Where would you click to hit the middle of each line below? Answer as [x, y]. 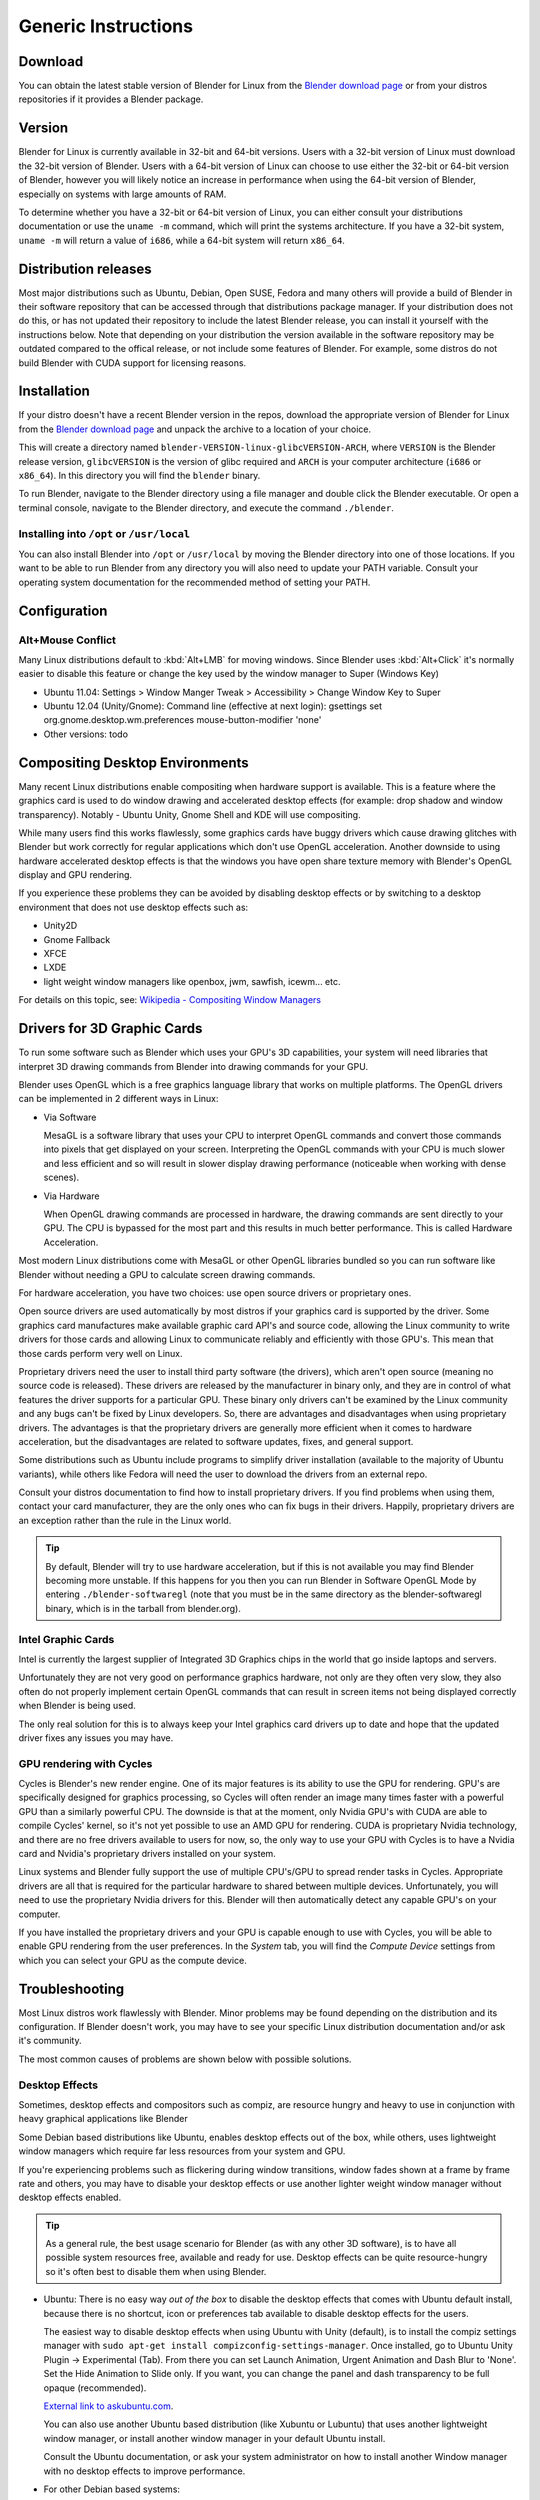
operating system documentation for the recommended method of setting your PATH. [194, 582]
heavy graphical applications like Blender [103, 2119]
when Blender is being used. [77, 1706]
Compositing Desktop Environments [133, 762]
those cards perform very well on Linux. [101, 1353]
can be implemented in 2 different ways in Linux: [118, 1099]
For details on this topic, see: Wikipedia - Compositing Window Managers [170, 1000]
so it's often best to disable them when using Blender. [156, 2271]
